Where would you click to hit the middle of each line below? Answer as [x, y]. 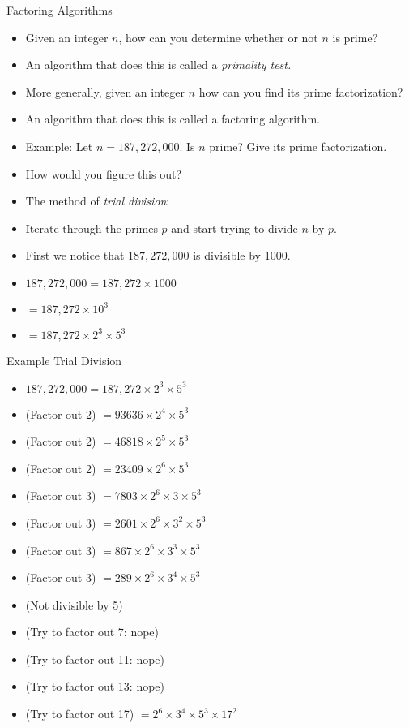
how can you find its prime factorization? [301, 91]
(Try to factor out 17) [80, 714]
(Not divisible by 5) [74, 604]
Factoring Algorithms [60, 10]
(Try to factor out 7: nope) [92, 632]
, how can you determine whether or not [218, 37]
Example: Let [59, 146]
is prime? [355, 37]
